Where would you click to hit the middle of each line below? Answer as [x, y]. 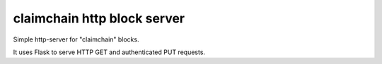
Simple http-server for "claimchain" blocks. [76, 39]
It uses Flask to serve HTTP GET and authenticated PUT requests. [109, 52]
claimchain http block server [99, 18]
